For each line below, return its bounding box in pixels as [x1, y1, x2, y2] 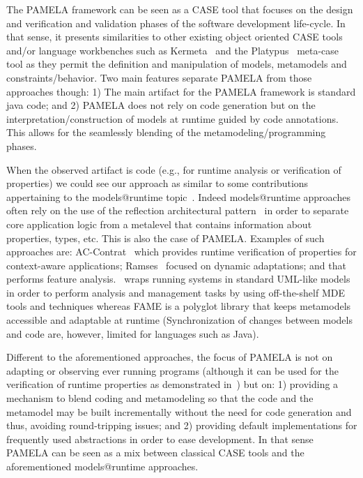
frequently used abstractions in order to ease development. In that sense [6, 431, 314, 446]
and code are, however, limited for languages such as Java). [6, 326, 259, 341]
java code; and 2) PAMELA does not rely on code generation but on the [6, 98, 316, 112]
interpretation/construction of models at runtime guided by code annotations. [6, 111, 339, 126]
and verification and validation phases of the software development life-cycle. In [6, 15, 346, 30]
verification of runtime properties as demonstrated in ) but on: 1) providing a [6, 377, 339, 391]
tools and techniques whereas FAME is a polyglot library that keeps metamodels [6, 299, 351, 313]
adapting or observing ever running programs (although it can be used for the [6, 363, 339, 378]
